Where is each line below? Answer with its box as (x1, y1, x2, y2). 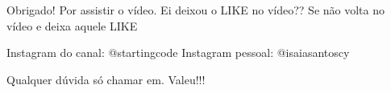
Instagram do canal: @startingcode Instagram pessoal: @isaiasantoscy (6, 44, 350, 61)
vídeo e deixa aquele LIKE (6, 17, 138, 34)
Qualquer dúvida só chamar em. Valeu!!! (6, 71, 206, 87)
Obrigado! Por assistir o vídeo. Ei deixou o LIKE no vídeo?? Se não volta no (6, 2, 385, 18)
